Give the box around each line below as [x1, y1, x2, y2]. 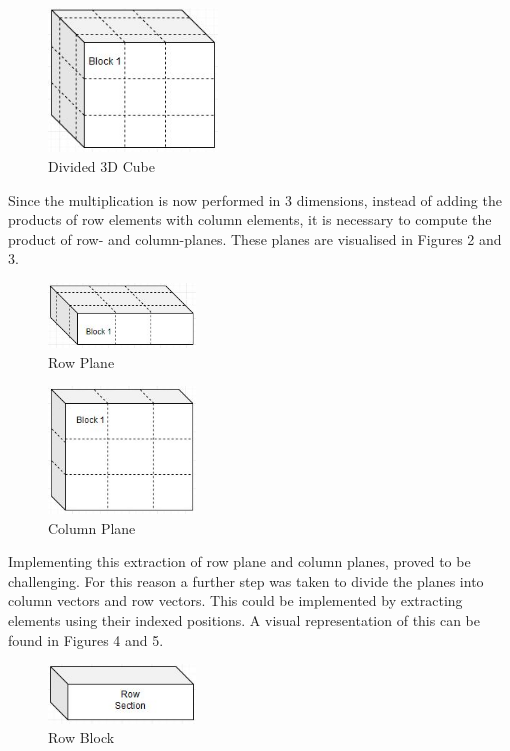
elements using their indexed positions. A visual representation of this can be [8, 610, 480, 631]
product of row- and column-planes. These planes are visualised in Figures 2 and [8, 228, 502, 249]
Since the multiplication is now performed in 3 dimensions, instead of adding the [8, 189, 502, 210]
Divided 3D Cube [48, 156, 155, 177]
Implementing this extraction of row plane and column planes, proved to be [8, 551, 471, 572]
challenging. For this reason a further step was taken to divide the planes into [8, 570, 484, 591]
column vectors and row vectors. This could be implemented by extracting [8, 590, 463, 611]
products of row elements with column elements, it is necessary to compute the [8, 209, 492, 230]
